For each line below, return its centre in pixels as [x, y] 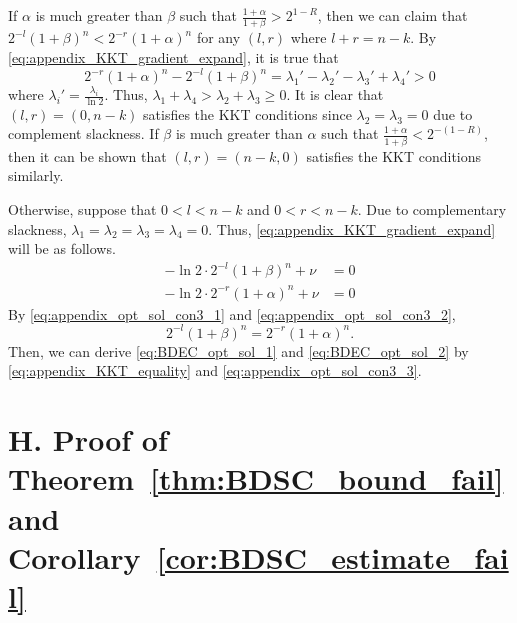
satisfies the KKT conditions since [247, 113]
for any [218, 37]
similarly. [36, 175]
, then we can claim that [392, 15]
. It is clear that [335, 94]
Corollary [74, 556]
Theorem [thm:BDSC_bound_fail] [256, 478]
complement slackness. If [83, 133]
